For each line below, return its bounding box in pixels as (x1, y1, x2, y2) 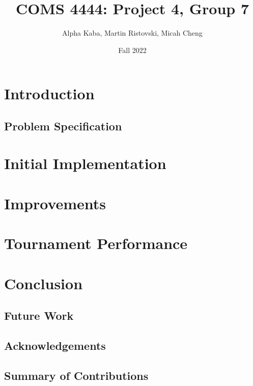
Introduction (4, 83, 95, 104)
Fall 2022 (118, 44, 147, 55)
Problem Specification (4, 118, 122, 133)
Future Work (4, 308, 74, 323)
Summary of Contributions (4, 367, 149, 383)
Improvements (4, 192, 106, 213)
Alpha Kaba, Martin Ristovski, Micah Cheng (62, 27, 203, 38)
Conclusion (4, 272, 83, 293)
